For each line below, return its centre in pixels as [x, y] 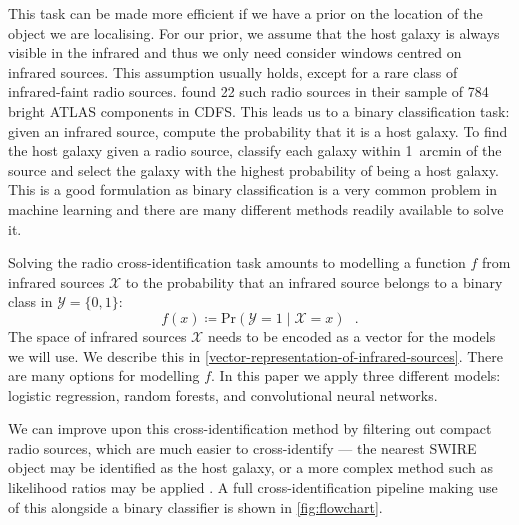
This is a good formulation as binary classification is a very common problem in [253, 189]
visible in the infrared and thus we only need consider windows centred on [235, 52]
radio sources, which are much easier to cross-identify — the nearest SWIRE [242, 447]
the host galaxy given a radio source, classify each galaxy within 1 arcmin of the [255, 150]
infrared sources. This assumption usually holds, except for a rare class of [233, 71]
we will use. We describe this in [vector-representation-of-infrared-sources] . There [256, 355]
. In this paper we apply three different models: [356, 375]
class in [30, 301]
